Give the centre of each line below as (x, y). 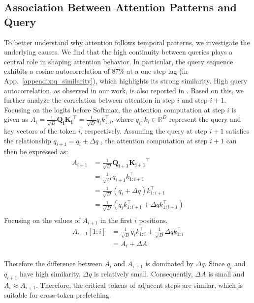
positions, (153, 220)
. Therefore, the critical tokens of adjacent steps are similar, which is (139, 285)
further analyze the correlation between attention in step (90, 100)
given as (16, 119)
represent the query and (205, 119)
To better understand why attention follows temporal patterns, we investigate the (127, 42)
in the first (116, 220)
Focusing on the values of (42, 220)
